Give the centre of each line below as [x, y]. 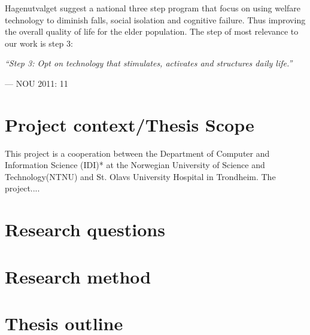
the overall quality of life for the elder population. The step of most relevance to [152, 31]
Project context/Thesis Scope [130, 124]
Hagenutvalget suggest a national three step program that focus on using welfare [153, 8]
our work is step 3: [39, 43]
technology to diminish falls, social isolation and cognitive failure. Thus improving [155, 19]
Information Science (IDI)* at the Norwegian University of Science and [135, 165]
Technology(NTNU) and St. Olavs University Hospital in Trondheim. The [140, 176]
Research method [78, 276]
